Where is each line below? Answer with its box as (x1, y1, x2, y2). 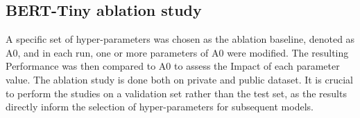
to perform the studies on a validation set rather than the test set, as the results (6, 86, 347, 100)
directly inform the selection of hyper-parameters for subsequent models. (6, 99, 314, 114)
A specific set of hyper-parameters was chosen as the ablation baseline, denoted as (6, 32, 355, 46)
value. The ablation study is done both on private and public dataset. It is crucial (6, 72, 353, 86)
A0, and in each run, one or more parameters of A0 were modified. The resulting (6, 45, 349, 59)
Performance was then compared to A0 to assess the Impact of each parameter (6, 59, 340, 73)
